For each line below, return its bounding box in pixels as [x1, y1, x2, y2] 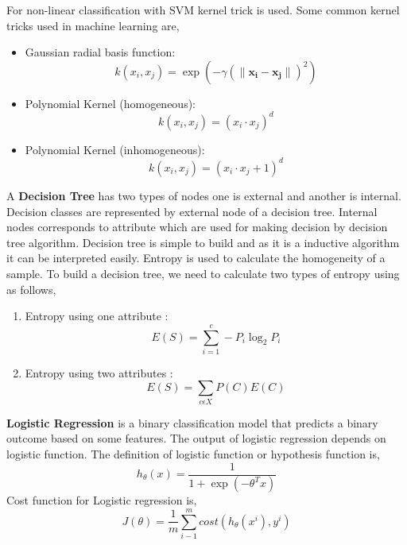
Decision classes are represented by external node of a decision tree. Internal [6, 203, 378, 219]
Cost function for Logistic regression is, [6, 492, 197, 508]
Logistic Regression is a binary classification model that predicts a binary [6, 414, 378, 431]
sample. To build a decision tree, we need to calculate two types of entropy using [6, 265, 400, 281]
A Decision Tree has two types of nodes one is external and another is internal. [6, 187, 401, 203]
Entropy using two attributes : [25, 364, 173, 381]
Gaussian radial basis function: [25, 44, 176, 60]
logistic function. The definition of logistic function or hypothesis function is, [6, 445, 380, 462]
